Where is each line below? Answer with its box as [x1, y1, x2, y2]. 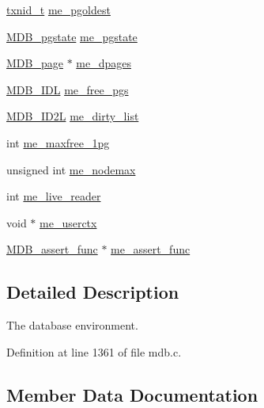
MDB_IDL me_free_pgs [6, 81, 129, 97]
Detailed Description [6, 280, 179, 304]
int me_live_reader [6, 188, 101, 204]
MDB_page [6, 55, 63, 71]
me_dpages [76, 55, 131, 71]
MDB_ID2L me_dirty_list [6, 108, 139, 124]
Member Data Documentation [6, 382, 258, 406]
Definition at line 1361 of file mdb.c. [6, 343, 182, 360]
